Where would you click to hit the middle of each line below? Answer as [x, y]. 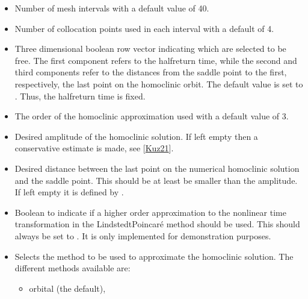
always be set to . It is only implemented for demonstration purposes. [143, 235]
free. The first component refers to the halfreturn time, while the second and [156, 60]
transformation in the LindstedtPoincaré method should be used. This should [157, 224]
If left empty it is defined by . [69, 192]
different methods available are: [72, 268]
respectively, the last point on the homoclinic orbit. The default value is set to [159, 83]
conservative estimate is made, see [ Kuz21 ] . [94, 148]
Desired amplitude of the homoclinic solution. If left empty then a [136, 136]
